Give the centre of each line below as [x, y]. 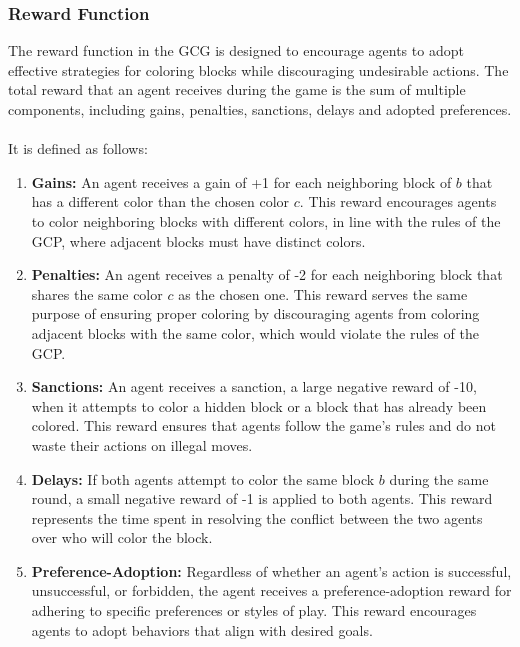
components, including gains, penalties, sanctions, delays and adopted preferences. [260, 109]
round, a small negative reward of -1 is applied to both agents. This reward [262, 498]
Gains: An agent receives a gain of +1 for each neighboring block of [241, 181]
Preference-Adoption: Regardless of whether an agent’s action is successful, [271, 570]
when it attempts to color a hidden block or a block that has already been [259, 405]
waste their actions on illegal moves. [142, 444]
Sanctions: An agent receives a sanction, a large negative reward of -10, [254, 386]
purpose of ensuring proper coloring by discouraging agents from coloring [255, 313]
